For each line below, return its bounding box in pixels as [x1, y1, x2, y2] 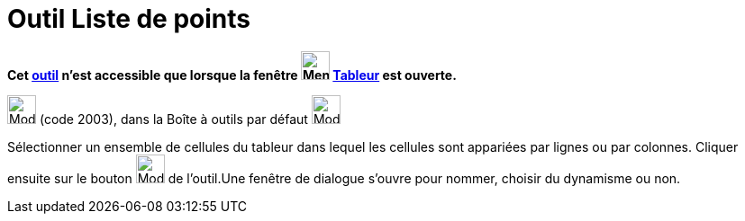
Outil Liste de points [7, 4, 250, 34]
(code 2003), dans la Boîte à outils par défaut [39, 110, 308, 127]
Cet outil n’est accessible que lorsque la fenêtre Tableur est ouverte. [7, 66, 457, 83]
